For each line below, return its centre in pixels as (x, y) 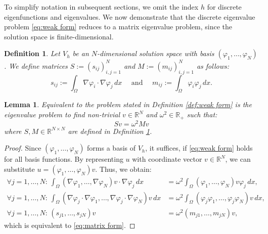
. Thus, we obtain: (123, 169)
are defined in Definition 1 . (110, 131)
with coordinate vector (167, 159)
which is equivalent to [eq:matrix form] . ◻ (70, 225)
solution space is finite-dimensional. (59, 36)
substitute (19, 169)
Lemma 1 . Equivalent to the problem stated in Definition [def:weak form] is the (128, 104)
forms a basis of (111, 148)
